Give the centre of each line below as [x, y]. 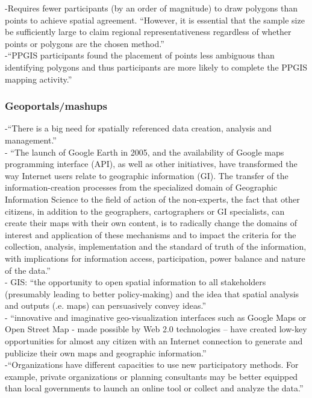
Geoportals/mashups [56, 106]
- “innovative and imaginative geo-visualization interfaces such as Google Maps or [156, 317]
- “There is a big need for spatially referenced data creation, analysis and [138, 128]
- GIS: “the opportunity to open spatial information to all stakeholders [136, 282]
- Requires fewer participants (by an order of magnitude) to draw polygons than [151, 8]
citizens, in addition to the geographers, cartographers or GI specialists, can [145, 211]
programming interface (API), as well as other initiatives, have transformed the [151, 164]
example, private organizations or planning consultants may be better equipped [151, 376]
